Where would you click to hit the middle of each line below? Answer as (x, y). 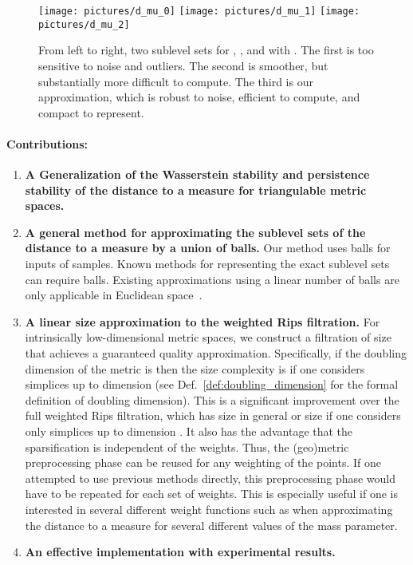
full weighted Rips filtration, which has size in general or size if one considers (213, 415)
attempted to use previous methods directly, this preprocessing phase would (210, 478)
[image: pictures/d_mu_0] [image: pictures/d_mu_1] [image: (199, 11)
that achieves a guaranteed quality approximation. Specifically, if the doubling (216, 353)
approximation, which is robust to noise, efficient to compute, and (199, 97)
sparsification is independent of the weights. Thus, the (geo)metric (187, 446)
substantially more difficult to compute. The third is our (176, 81)
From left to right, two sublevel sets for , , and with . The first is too (206, 50)
